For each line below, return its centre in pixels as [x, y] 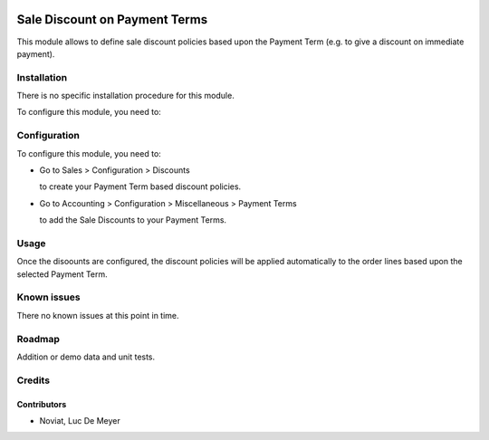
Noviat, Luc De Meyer [80, 420]
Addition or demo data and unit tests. [86, 357]
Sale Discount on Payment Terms [112, 19]
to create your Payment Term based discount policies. [140, 187]
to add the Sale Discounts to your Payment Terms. [133, 220]
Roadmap [38, 339]
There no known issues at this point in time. [98, 315]
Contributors [42, 404]
